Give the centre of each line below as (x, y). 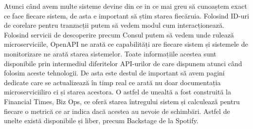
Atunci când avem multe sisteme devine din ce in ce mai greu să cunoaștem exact (126, 6)
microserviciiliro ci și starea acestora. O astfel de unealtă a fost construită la (118, 92)
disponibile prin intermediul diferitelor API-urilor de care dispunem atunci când (123, 63)
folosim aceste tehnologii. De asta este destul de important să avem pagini (114, 73)
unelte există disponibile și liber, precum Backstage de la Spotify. (101, 120)
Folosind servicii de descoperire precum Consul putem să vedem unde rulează (119, 34)
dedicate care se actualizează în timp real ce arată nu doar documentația (112, 82)
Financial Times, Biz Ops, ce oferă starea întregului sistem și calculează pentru (122, 101)
